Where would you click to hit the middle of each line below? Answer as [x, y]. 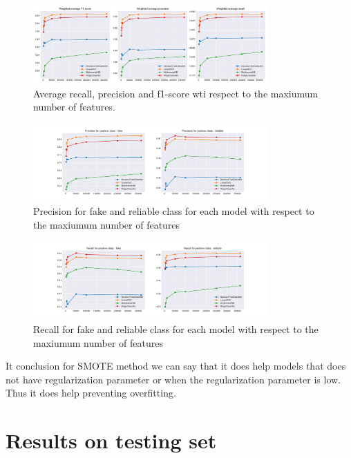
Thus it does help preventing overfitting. [91, 393]
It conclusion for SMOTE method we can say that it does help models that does [176, 366]
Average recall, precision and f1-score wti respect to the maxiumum [176, 93]
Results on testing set [111, 440]
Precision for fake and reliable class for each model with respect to [174, 211]
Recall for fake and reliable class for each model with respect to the [176, 328]
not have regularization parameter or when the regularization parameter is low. [173, 379]
